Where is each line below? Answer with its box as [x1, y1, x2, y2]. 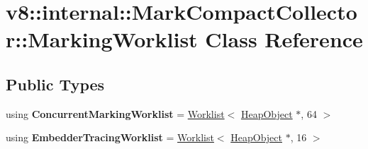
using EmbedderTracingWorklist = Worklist [6, 130, 214, 145]
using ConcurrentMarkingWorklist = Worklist [6, 106, 225, 121]
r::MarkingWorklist [6, 25, 198, 54]
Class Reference [205, 25, 363, 54]
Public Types [6, 73, 105, 95]
